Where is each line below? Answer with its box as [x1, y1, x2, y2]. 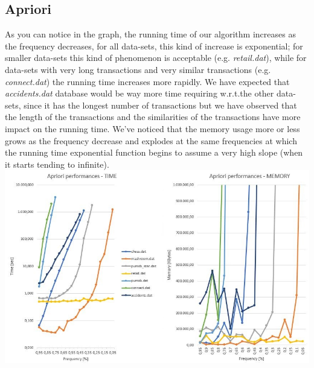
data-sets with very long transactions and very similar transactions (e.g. [5, 63, 271, 75]
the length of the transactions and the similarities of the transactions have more [5, 110, 301, 123]
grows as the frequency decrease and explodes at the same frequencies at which [5, 134, 297, 147]
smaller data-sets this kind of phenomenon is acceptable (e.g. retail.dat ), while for [5, 51, 307, 64]
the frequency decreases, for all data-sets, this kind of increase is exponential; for [5, 39, 303, 52]
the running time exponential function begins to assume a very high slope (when [5, 146, 303, 159]
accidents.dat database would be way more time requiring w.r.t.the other [5, 87, 274, 100]
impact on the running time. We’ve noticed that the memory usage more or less [5, 122, 300, 135]
